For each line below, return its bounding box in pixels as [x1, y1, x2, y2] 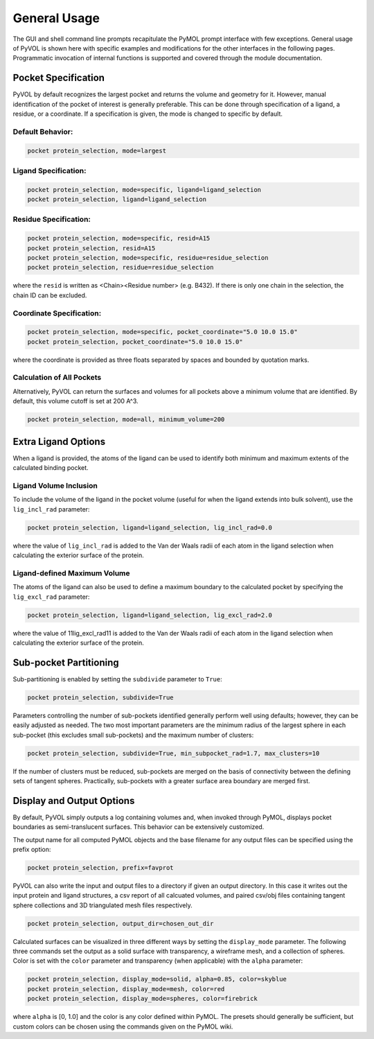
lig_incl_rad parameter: [12, 505, 90, 513]
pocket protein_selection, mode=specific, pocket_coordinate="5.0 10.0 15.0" [27, 328, 298, 336]
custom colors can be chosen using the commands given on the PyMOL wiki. [12, 1022, 233, 1031]
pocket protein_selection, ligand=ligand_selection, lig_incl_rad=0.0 [27, 523, 273, 532]
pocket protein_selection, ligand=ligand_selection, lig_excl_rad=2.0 [27, 611, 273, 619]
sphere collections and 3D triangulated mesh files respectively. [12, 901, 193, 909]
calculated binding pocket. [12, 464, 89, 472]
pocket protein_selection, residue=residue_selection [27, 263, 214, 272]
